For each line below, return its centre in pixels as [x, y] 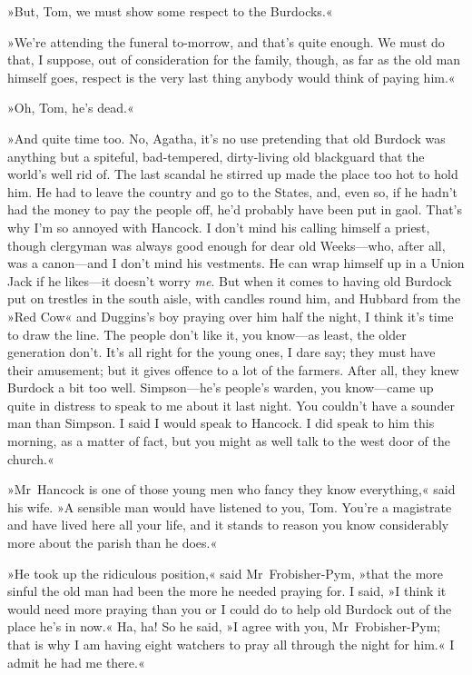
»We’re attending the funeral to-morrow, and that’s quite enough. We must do [226, 41]
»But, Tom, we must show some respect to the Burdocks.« [170, 11]
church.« [31, 458]
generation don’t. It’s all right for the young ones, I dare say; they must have [221, 352]
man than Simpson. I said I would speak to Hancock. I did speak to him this [221, 423]
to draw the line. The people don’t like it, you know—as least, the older [207, 334]
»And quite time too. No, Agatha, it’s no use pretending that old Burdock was [226, 138]
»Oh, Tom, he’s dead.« [71, 108]
